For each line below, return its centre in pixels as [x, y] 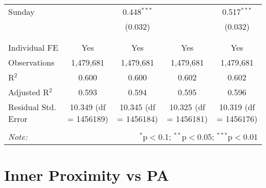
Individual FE [33, 47]
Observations [31, 62]
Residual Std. [32, 107]
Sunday [21, 12]
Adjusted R [29, 92]
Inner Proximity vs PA [87, 175]
